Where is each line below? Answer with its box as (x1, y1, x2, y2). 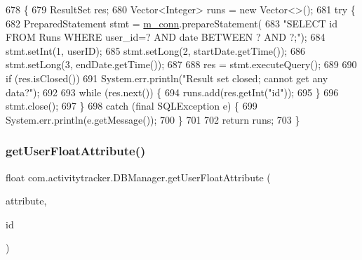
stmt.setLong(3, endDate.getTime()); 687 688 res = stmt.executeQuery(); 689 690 (6, 57, 357, 72)
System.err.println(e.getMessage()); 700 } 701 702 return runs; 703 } (6, 112, 300, 126)
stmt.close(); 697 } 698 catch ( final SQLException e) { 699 (6, 98, 257, 113)
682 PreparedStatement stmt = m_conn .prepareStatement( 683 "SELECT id (6, 15, 337, 30)
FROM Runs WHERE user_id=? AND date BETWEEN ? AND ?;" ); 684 (6, 30, 326, 44)
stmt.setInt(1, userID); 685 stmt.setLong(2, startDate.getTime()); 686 (6, 43, 305, 58)
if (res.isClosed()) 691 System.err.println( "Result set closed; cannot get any (6, 70, 328, 85)
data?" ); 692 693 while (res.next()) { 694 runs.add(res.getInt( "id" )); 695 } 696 (6, 84, 339, 99)
